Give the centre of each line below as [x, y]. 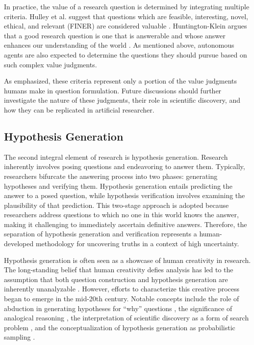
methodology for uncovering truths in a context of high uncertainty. [137, 244]
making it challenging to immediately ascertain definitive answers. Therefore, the [126, 224]
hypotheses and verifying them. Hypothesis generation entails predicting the [118, 186]
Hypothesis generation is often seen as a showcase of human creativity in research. [127, 260]
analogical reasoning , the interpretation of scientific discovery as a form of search [127, 318]
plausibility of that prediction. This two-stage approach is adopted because [116, 205]
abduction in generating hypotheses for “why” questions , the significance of [118, 308]
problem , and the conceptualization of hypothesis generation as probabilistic [120, 327]
